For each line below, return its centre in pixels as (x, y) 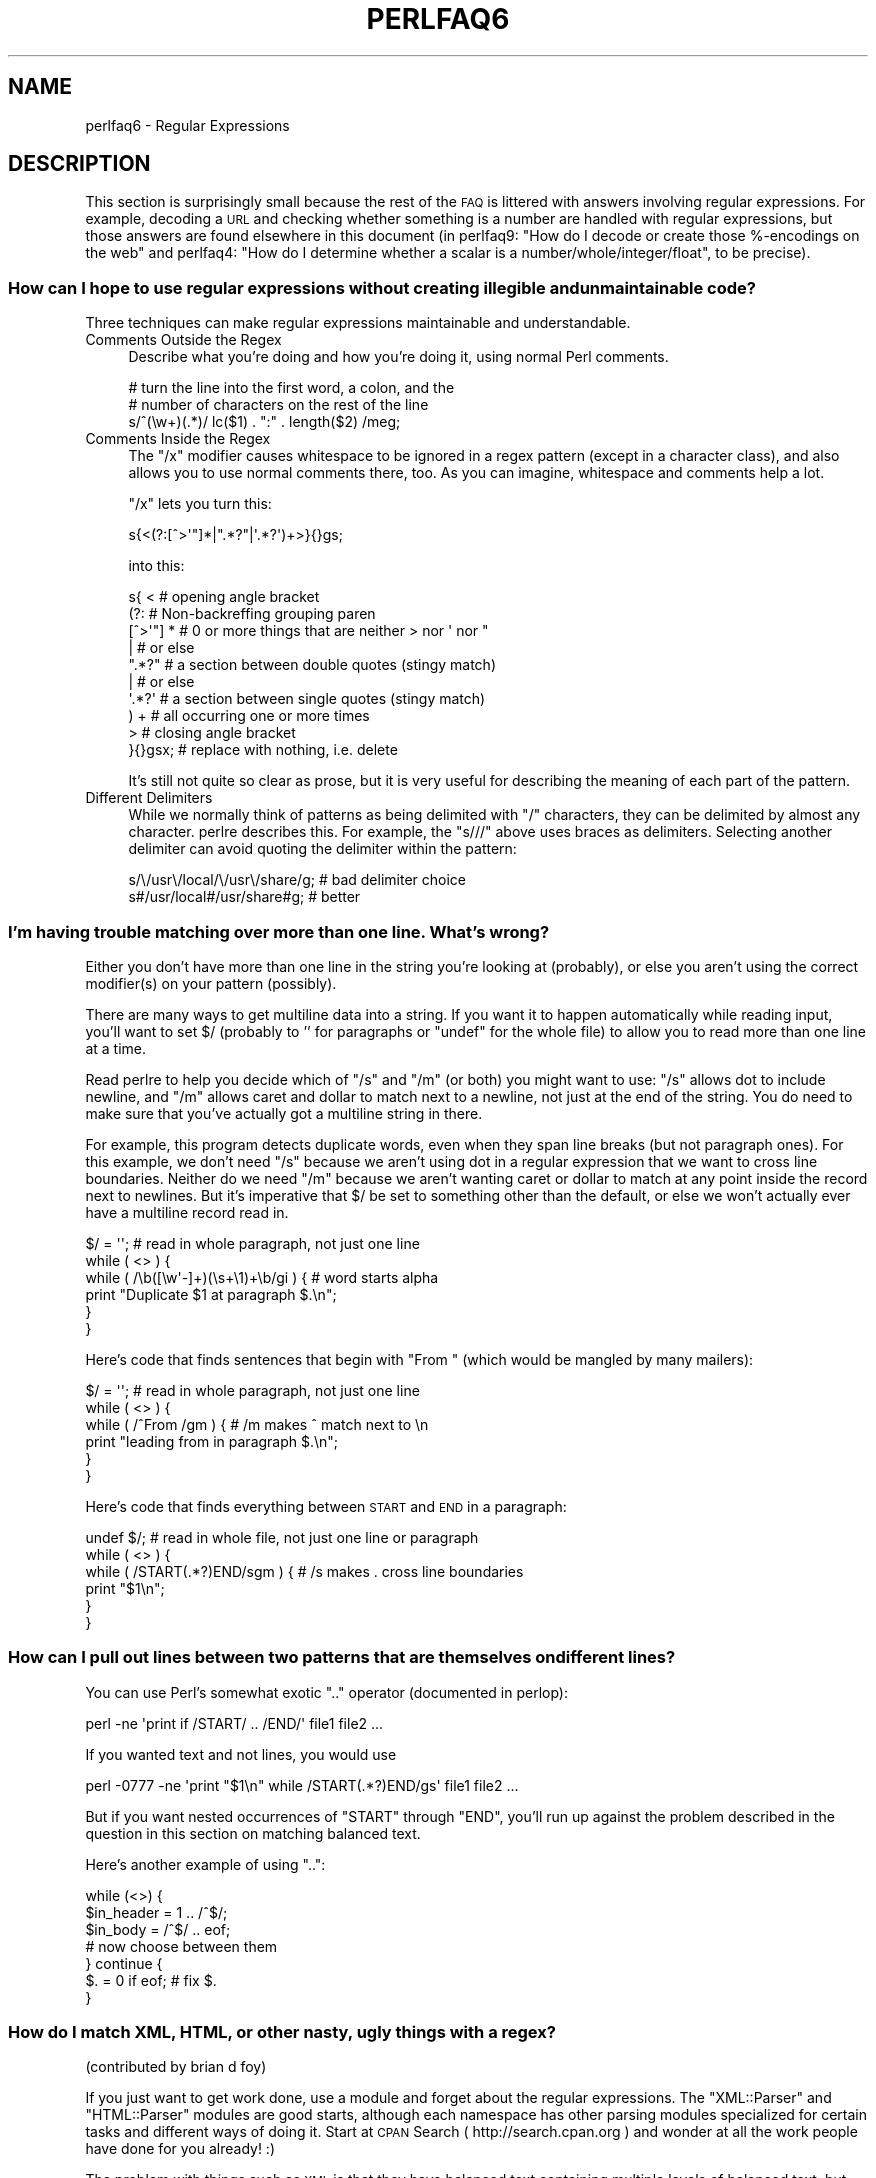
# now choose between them (181, 1946)
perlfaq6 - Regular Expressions (187, 125)
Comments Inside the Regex (178, 439)
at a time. (115, 1048)
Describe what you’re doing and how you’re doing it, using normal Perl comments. (398, 357)
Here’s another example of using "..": (205, 1864)
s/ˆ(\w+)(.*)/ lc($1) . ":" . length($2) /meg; (264, 422)
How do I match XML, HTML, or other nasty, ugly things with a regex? (282, 2032)
